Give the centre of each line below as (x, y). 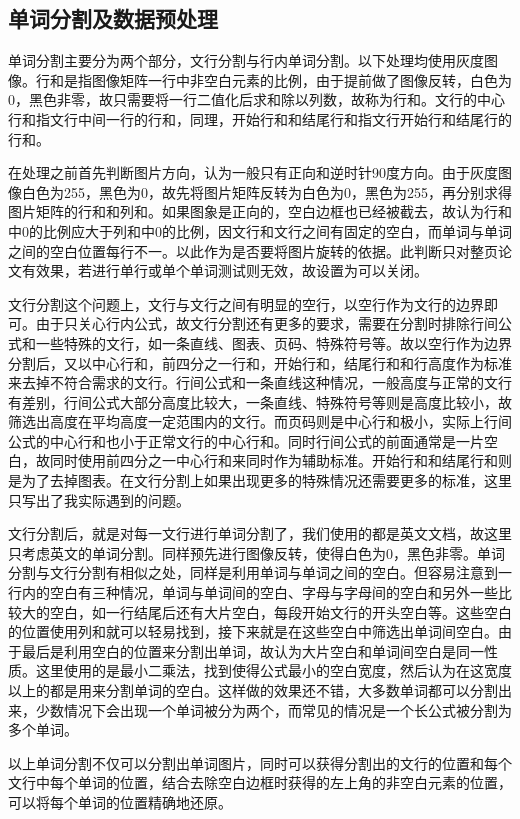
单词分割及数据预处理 (113, 18)
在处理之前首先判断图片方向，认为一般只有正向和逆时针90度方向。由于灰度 (253, 172)
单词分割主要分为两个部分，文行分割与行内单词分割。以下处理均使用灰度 (246, 60)
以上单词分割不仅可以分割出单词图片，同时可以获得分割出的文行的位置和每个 (260, 762)
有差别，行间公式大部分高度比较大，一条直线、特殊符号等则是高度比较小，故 (260, 401)
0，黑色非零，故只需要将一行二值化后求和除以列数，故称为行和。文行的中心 (256, 99)
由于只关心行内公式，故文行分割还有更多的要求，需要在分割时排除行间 (266, 323)
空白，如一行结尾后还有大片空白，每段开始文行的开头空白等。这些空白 (280, 611)
